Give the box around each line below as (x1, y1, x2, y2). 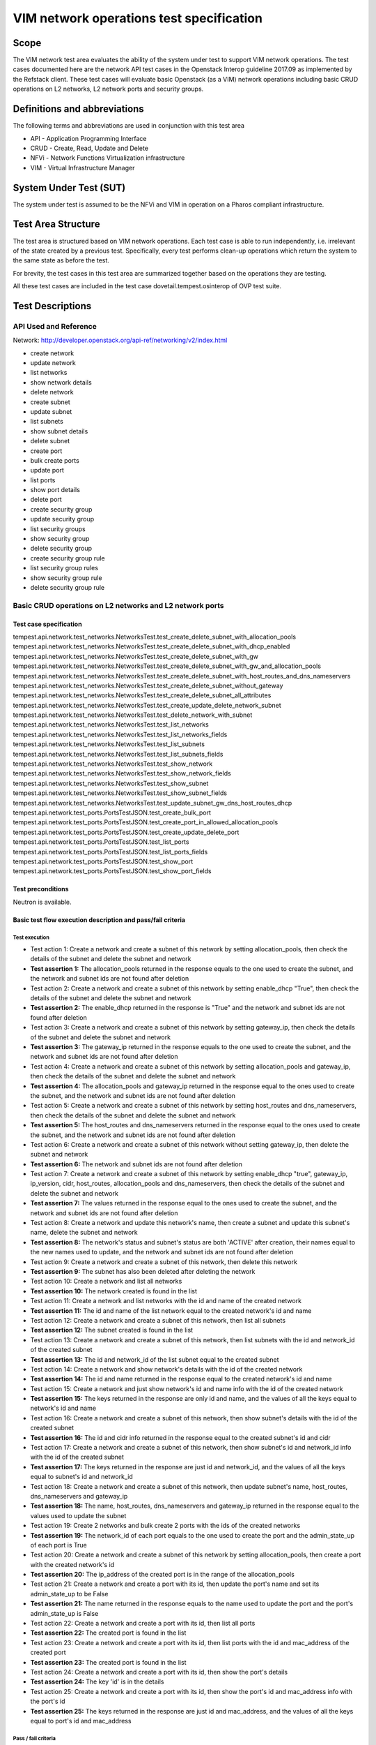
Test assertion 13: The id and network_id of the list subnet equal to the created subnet (30, 1355, 279, 1364)
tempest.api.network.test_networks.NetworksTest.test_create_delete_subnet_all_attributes (13, 691, 272, 699)
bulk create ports (30, 456, 79, 464)
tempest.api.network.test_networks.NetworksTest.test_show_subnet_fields (13, 789, 228, 797)
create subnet (30, 398, 70, 406)
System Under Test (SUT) (13, 181, 126, 193)
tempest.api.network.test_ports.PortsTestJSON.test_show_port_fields (13, 867, 212, 875)
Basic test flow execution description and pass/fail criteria (13, 915, 186, 924)
